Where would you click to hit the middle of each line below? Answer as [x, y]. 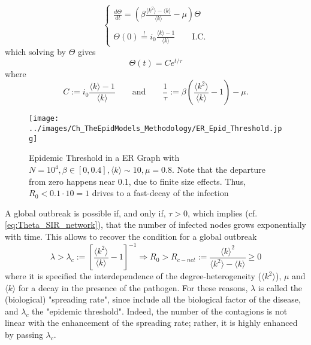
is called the [280, 287]
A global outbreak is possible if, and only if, [85, 213]
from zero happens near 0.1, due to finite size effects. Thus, [138, 181]
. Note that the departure [218, 170]
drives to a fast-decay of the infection [160, 193]
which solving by [35, 52]
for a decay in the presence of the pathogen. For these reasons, [133, 287]
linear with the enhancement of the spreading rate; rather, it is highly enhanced [151, 323]
